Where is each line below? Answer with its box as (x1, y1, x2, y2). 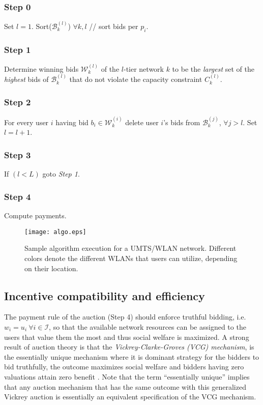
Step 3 (4, 149, 31, 161)
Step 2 (4, 95, 31, 108)
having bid (55, 117, 89, 127)
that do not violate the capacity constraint (69, 74, 202, 84)
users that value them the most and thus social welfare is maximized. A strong (4, 331, 249, 342)
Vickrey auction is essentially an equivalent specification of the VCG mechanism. (4, 391, 256, 402)
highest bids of (4, 74, 49, 84)
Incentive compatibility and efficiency (4, 287, 205, 303)
